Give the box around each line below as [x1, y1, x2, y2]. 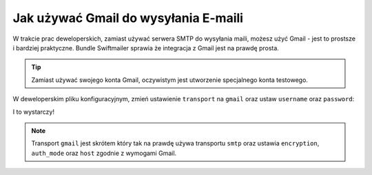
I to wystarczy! [12, 107, 55, 116]
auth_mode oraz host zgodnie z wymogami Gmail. [31, 149, 177, 157]
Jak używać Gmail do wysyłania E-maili [12, 10, 244, 25]
